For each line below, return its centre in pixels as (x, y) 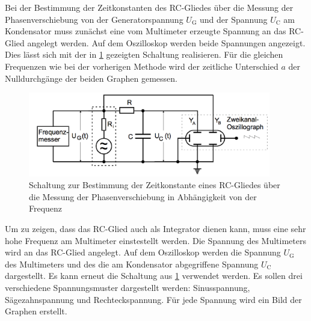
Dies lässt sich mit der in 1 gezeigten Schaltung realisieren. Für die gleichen (144, 54)
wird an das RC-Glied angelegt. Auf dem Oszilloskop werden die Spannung (143, 252)
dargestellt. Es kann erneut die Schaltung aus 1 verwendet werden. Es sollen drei (154, 276)
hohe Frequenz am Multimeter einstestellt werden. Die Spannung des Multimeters (155, 240)
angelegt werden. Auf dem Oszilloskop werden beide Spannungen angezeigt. (166, 42)
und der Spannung (234, 19)
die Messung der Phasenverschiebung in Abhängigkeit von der (143, 196)
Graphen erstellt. (36, 311)
